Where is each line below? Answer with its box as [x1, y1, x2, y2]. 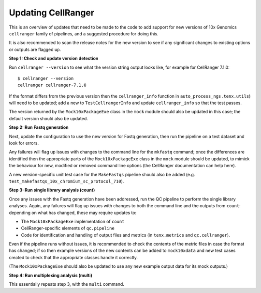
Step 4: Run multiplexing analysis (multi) [9, 272, 93, 278]
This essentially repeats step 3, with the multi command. [9, 281, 124, 287]
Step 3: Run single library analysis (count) [9, 187, 95, 193]
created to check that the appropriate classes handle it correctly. [9, 254, 138, 260]
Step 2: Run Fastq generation [9, 124, 69, 130]
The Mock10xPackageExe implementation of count [21, 218, 125, 224]
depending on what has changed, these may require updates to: [9, 210, 137, 216]
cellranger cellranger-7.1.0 [17, 82, 87, 88]
